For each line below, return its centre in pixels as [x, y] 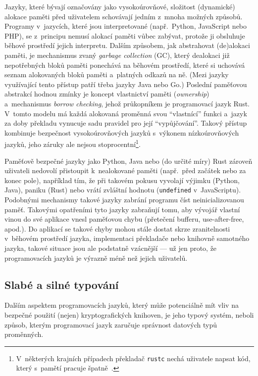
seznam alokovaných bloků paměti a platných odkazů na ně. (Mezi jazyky [117, 74]
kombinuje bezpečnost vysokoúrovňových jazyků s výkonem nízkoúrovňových [122, 132]
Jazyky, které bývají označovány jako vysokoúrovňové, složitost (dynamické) [120, 6]
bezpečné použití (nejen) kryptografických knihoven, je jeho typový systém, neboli [129, 314]
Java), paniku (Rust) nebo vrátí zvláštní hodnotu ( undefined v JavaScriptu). [123, 190]
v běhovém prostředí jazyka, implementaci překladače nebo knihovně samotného [127, 238]
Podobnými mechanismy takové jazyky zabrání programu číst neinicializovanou [124, 199]
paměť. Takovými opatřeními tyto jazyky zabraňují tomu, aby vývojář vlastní [122, 209]
